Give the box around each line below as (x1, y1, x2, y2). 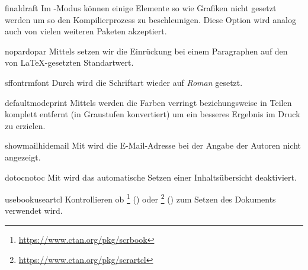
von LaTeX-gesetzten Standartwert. (5, 56, 134, 69)
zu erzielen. (5, 119, 46, 131)
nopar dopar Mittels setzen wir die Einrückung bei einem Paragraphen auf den (5, 44, 288, 57)
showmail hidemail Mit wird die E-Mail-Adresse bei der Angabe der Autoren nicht (5, 139, 301, 152)
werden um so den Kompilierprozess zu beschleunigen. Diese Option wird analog (5, 13, 296, 25)
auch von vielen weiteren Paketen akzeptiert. (5, 25, 167, 37)
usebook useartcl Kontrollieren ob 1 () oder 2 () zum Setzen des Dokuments (5, 191, 276, 205)
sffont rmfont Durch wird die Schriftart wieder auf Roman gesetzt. (5, 76, 243, 88)
